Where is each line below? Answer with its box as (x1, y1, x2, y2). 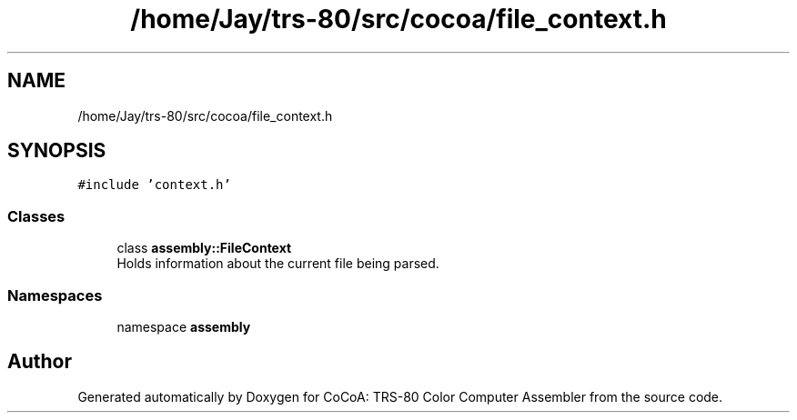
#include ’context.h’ (77, 177, 231, 193)
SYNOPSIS (7, 139, 106, 163)
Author (7, 350, 72, 374)
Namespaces (7, 285, 103, 305)
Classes (7, 206, 66, 225)
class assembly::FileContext (116, 240, 292, 256)
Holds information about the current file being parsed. (116, 255, 439, 272)
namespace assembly (116, 318, 251, 335)
